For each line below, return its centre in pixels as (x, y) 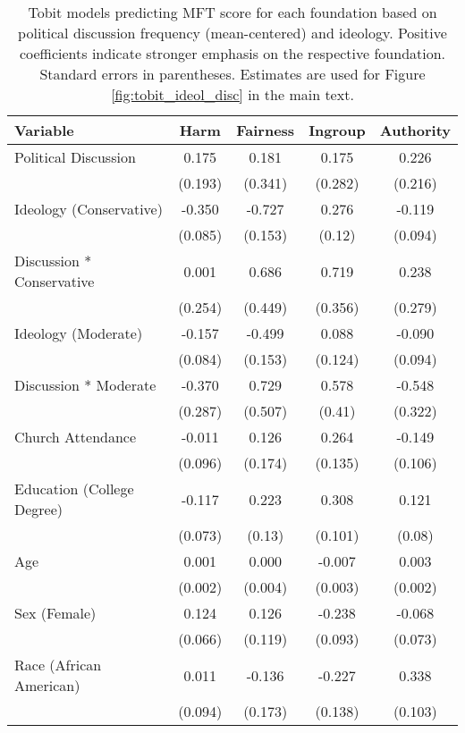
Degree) (39, 509)
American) (47, 685)
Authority (415, 130)
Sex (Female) (55, 613)
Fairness (266, 130)
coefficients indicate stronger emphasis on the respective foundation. (232, 53)
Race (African (58, 665)
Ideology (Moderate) (79, 333)
